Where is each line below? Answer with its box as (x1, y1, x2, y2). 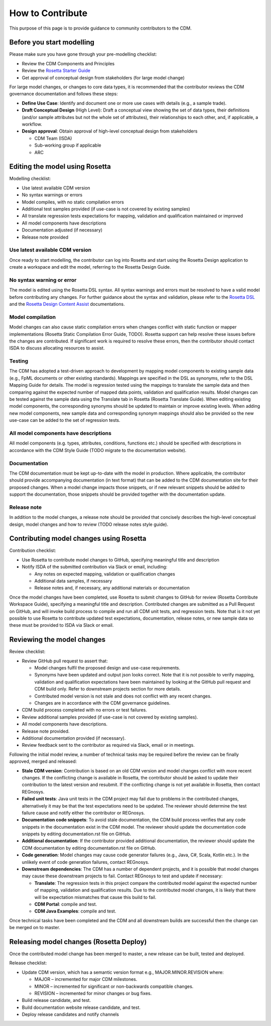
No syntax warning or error (9, 276, 77, 283)
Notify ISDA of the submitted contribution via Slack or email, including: (22, 564, 168, 570)
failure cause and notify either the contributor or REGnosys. (22, 810, 145, 816)
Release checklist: (9, 960, 47, 966)
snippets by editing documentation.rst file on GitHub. (22, 831, 131, 837)
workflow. (22, 121, 42, 127)
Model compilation (9, 313, 56, 320)
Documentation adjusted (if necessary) (22, 227, 103, 233)
